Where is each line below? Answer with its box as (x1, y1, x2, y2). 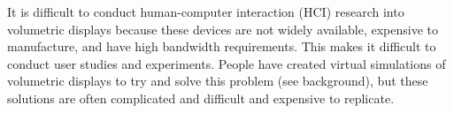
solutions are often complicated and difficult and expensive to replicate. (7, 88, 395, 107)
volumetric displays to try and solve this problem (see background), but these (7, 72, 428, 90)
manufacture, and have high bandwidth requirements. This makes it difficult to (7, 37, 436, 56)
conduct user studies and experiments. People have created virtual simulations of (7, 54, 446, 72)
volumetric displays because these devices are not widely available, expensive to (7, 19, 438, 38)
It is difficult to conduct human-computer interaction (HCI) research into (7, 3, 404, 20)
